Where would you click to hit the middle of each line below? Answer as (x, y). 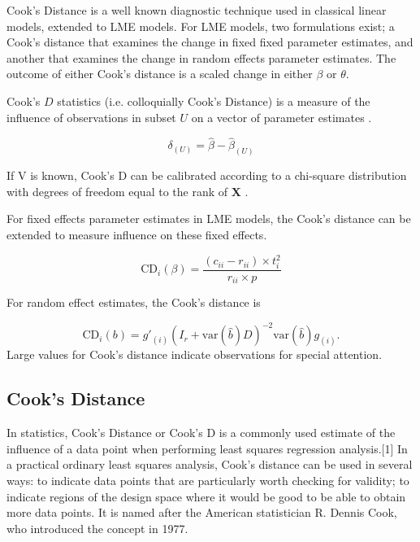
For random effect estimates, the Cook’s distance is (134, 302)
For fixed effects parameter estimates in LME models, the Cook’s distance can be (209, 219)
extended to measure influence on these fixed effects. (137, 235)
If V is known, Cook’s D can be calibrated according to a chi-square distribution (207, 175)
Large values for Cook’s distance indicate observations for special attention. (195, 354)
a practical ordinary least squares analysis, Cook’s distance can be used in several (210, 464)
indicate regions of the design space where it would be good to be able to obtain (206, 496)
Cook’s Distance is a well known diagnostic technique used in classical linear (197, 10)
